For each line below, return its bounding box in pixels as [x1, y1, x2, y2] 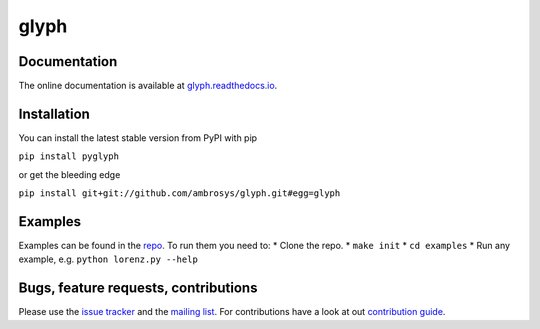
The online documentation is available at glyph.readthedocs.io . [18, 80, 278, 92]
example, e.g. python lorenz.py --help [18, 253, 199, 265]
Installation [18, 105, 90, 122]
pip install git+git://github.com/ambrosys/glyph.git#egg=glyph [18, 188, 341, 199]
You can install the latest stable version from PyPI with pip [18, 131, 258, 144]
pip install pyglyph [18, 151, 120, 162]
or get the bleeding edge [18, 168, 121, 180]
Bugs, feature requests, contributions [18, 280, 258, 297]
